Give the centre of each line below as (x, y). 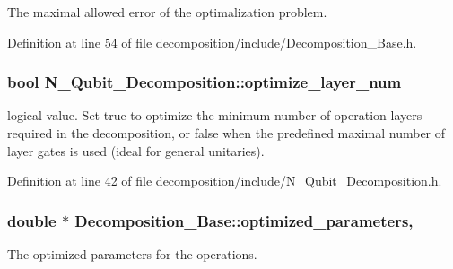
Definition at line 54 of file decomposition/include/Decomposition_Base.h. (212, 42)
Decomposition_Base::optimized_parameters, (244, 220)
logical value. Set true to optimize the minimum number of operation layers (215, 115)
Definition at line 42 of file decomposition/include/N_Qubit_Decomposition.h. (225, 181)
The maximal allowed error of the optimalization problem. (167, 12)
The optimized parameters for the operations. (132, 254)
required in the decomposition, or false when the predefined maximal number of (226, 133)
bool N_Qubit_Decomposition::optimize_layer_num (205, 82)
